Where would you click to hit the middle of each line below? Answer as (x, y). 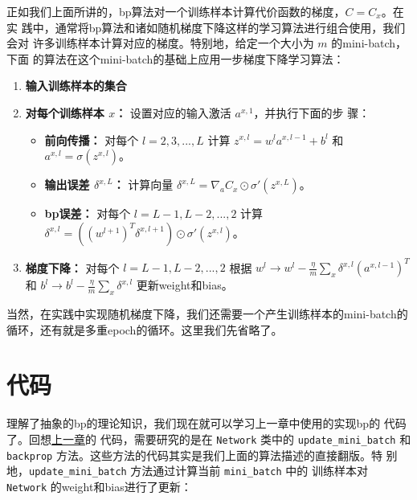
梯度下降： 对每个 (72, 267)
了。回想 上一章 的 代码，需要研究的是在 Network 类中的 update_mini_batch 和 (209, 439)
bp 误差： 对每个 (88, 213)
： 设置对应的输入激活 (173, 112)
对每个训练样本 (65, 112)
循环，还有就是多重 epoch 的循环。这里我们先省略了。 (145, 329)
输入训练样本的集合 (76, 86)
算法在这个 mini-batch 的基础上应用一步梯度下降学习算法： (194, 58)
